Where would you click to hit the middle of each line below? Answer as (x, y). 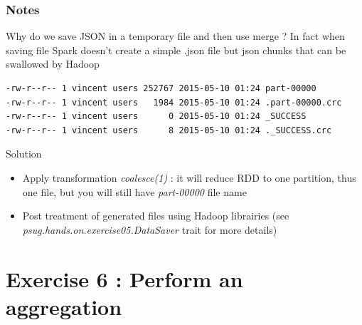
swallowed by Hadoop (53, 64)
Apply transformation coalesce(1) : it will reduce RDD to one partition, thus (189, 177)
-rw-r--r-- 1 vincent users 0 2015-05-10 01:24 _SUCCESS (156, 117)
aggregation (64, 306)
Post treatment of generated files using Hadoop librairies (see (156, 216)
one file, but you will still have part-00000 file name (134, 191)
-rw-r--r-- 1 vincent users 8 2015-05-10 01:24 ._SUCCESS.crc (169, 130)
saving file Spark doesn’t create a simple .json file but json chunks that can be (176, 50)
